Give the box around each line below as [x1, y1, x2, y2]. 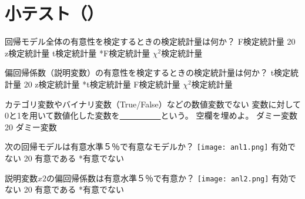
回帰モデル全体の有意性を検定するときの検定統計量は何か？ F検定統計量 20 [5, 35, 296, 48]
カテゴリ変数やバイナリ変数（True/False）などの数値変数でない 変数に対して [5, 97, 301, 110]
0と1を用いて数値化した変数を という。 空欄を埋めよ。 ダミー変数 [5, 109, 298, 122]
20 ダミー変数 [5, 120, 57, 133]
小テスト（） [5, 1, 104, 25]
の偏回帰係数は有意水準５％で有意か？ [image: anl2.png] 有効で [46, 171, 297, 184]
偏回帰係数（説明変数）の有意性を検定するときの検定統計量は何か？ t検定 [5, 66, 291, 79]
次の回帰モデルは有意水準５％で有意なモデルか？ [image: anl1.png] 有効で [5, 140, 296, 153]
